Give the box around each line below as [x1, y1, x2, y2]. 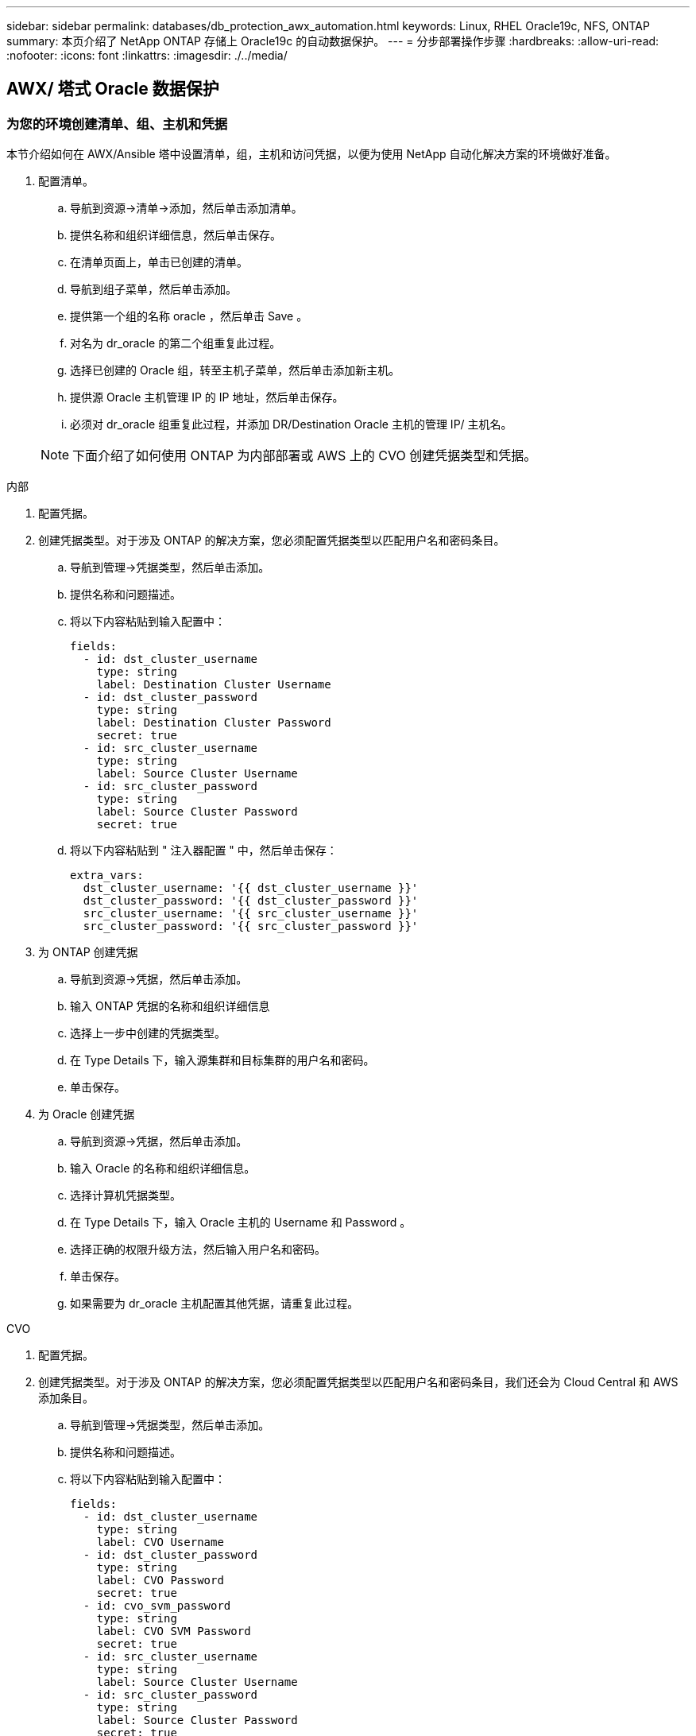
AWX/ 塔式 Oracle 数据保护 [6, 79, 219, 99]
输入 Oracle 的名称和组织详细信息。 [70, 1161, 256, 1176]
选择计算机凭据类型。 [70, 1188, 181, 1203]
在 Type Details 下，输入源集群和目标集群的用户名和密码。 [70, 1053, 375, 1068]
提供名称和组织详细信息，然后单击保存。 [70, 228, 281, 242]
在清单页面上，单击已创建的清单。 [70, 255, 248, 269]
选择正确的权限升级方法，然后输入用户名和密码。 [70, 1242, 326, 1257]
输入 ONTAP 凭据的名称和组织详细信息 [70, 999, 270, 1013]
